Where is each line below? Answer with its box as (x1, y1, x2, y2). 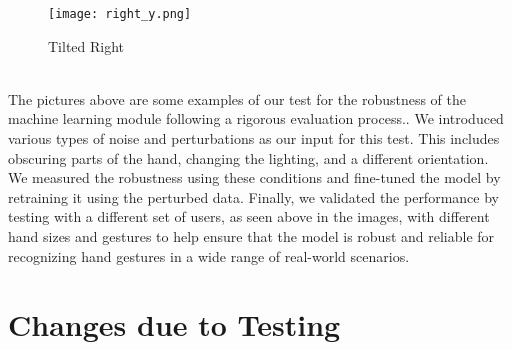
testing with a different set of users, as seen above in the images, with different (8, 206, 490, 227)
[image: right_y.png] (48, 7, 192, 21)
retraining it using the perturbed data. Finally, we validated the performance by (8, 186, 499, 207)
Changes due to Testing (8, 304, 341, 345)
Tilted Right (48, 35, 125, 56)
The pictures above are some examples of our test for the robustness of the (8, 88, 467, 109)
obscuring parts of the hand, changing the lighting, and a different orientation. (8, 147, 489, 168)
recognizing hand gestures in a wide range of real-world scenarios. (8, 245, 410, 266)
